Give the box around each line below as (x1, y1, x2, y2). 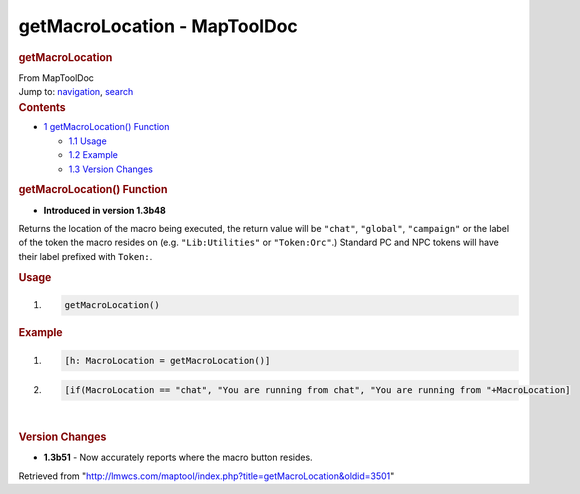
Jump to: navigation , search (18, 86, 134, 98)
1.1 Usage (68, 135, 107, 147)
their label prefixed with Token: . (18, 250, 153, 262)
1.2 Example (68, 149, 119, 161)
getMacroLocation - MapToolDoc (18, 15, 299, 37)
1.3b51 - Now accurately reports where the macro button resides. (43, 451, 314, 464)
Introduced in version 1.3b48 (43, 204, 167, 216)
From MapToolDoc (18, 71, 95, 84)
